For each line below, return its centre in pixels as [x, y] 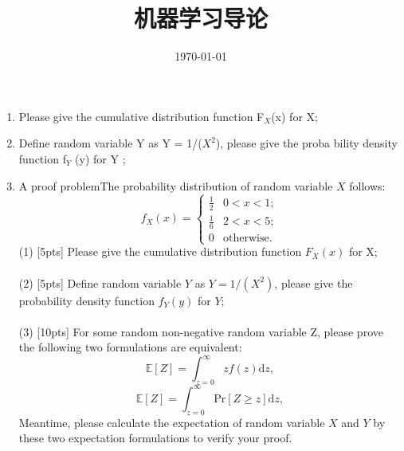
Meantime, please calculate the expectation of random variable [172, 422]
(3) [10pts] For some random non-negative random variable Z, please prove [201, 331]
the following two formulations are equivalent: [130, 347]
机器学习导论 [200, 18]
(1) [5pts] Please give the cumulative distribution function [160, 251]
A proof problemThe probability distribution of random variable [176, 185]
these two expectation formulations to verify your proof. [155, 438]
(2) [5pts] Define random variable [100, 282]
